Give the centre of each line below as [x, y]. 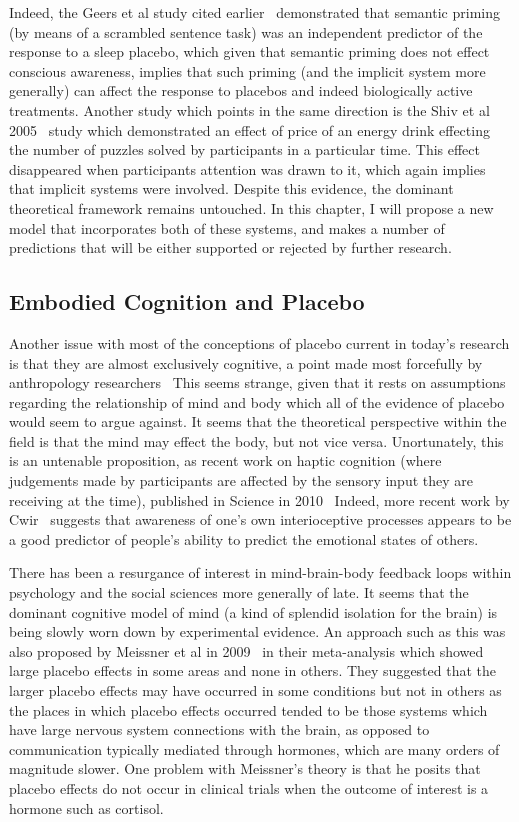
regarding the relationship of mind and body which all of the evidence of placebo [257, 401]
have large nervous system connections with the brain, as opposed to [219, 729]
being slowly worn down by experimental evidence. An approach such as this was [257, 631]
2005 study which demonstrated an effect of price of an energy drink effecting [249, 129]
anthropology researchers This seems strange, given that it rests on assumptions [257, 382]
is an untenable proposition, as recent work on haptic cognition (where [225, 460]
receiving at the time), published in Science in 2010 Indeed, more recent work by [259, 499]
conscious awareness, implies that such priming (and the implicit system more [247, 70]
